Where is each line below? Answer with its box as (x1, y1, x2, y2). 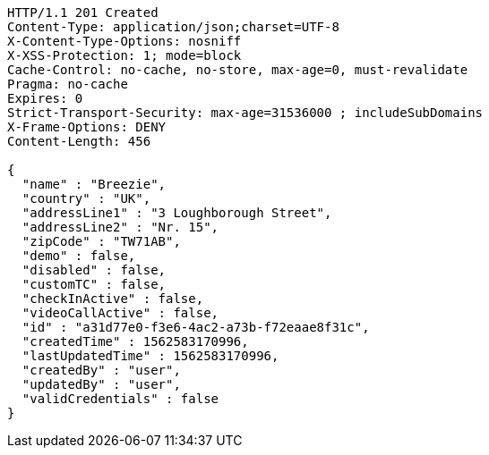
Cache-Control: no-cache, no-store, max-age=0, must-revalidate (7, 63, 468, 77)
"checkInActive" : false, (21, 291, 204, 306)
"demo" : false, (21, 249, 136, 263)
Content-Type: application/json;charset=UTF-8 (7, 20, 339, 34)
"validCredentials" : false (21, 392, 219, 406)
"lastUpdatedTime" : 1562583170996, (21, 349, 279, 363)
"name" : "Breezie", (21, 177, 167, 191)
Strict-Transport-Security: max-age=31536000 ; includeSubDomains (7, 105, 484, 120)
